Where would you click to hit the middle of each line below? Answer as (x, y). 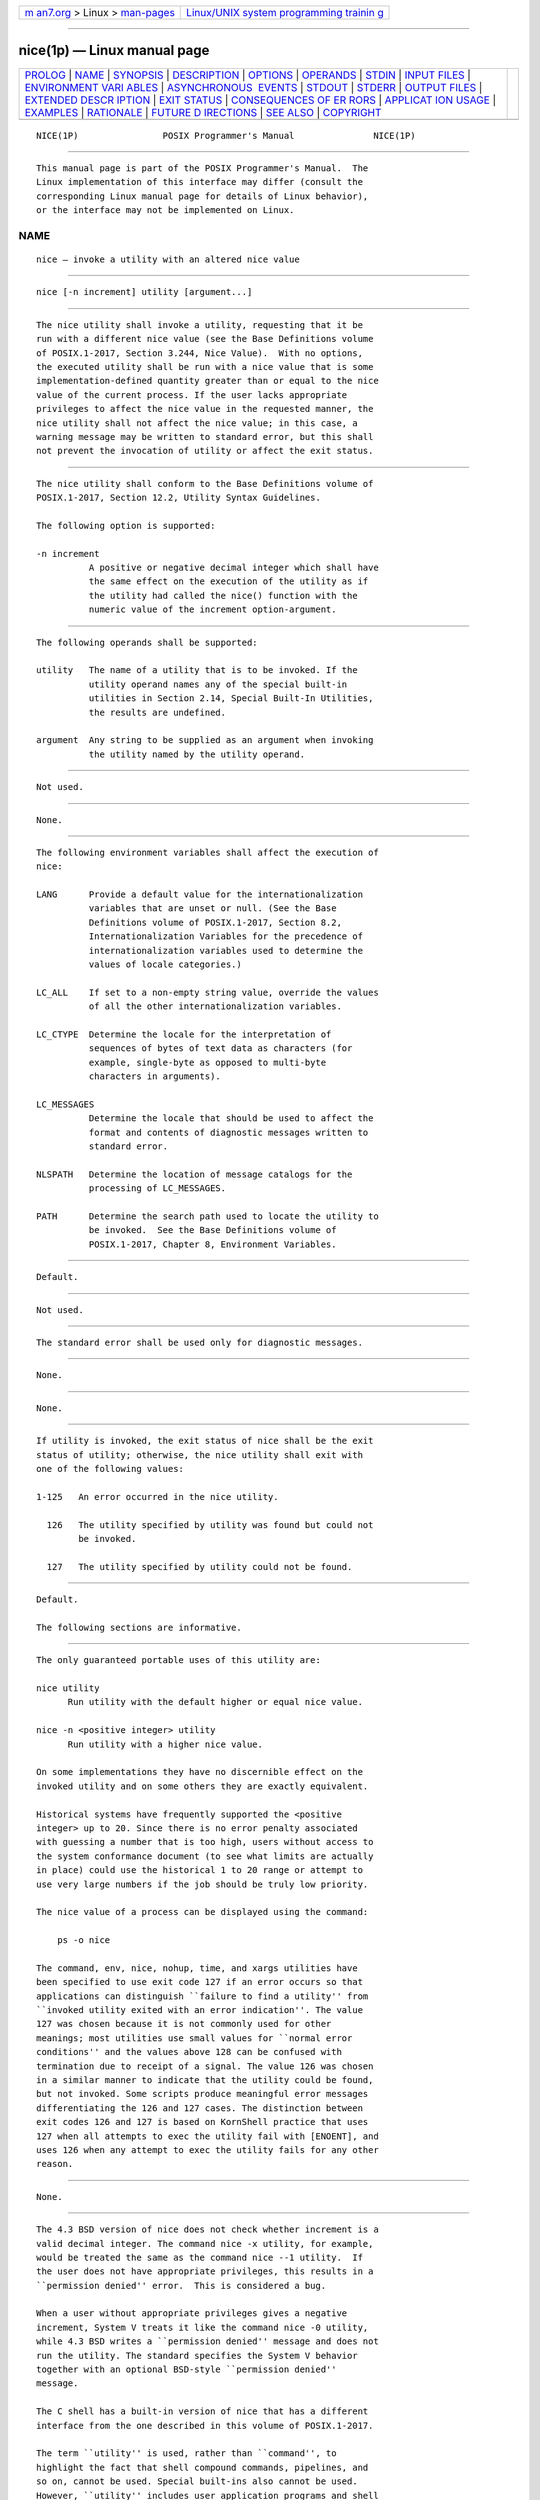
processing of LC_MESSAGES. (157, 1188)
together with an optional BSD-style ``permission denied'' (186, 2369)
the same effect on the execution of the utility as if (228, 581)
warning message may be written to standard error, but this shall (205, 436)
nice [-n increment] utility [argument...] (144, 292)
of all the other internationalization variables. (215, 1006)
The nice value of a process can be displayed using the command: (202, 1912)
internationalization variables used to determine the (226, 950)
